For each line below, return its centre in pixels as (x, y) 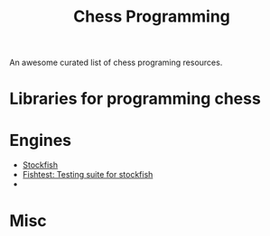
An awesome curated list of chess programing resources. (116, 63)
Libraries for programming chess (135, 99)
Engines (41, 140)
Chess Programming (152, 17)
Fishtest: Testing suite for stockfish (88, 175)
